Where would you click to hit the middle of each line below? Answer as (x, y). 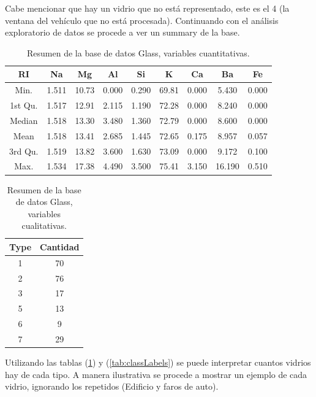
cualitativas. (44, 225)
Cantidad (60, 246)
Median (24, 120)
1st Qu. (24, 105)
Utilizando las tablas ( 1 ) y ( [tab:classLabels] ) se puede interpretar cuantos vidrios (158, 362)
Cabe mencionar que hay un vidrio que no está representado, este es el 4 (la (147, 8)
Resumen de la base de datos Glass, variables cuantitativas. (138, 52)
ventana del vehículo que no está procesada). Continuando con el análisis (142, 20)
